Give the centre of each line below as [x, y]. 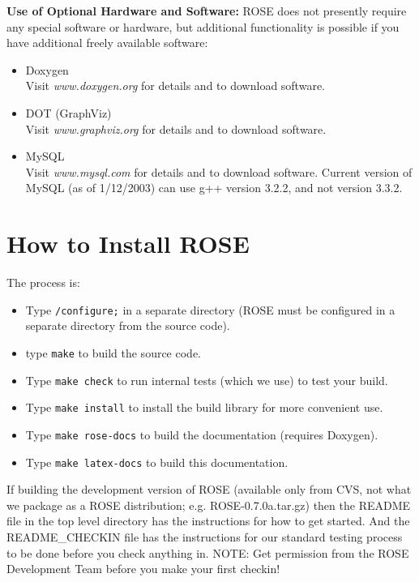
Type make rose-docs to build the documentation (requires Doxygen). [202, 434]
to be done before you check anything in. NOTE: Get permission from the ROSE [208, 552]
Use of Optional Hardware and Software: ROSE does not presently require [207, 11]
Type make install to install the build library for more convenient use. [204, 407]
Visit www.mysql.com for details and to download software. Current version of [219, 171]
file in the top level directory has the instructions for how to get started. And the [208, 521]
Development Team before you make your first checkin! [143, 569]
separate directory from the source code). [128, 325]
